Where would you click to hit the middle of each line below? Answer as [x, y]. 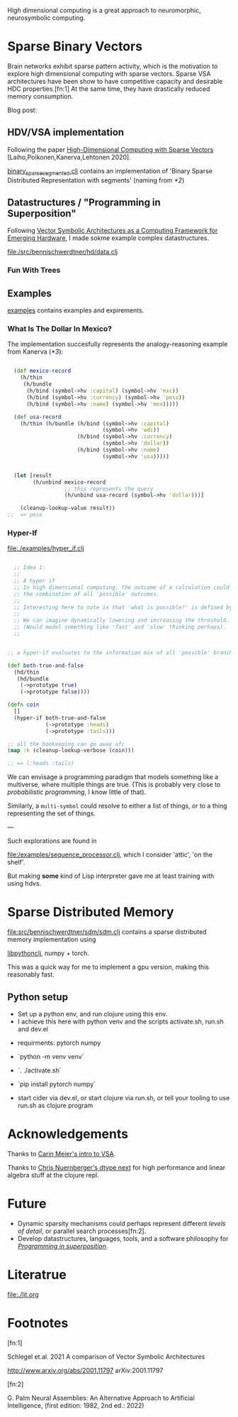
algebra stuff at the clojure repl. [53, 1175]
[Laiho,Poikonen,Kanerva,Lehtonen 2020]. [69, 157]
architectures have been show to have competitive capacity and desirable [115, 81]
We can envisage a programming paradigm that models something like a [113, 777]
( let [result [33, 475]
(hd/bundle [33, 679]
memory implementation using [52, 940]
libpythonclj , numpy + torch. [49, 953]
